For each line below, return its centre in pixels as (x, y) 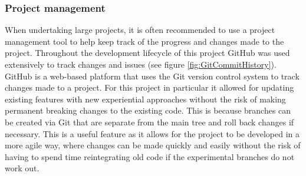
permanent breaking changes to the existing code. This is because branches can (148, 110)
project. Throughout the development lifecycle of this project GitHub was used (147, 53)
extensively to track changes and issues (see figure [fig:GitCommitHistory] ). (141, 64)
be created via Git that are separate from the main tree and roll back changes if (149, 122)
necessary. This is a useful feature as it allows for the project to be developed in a (152, 133)
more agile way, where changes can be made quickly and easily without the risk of (153, 145)
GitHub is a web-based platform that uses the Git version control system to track (152, 76)
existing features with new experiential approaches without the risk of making (145, 99)
